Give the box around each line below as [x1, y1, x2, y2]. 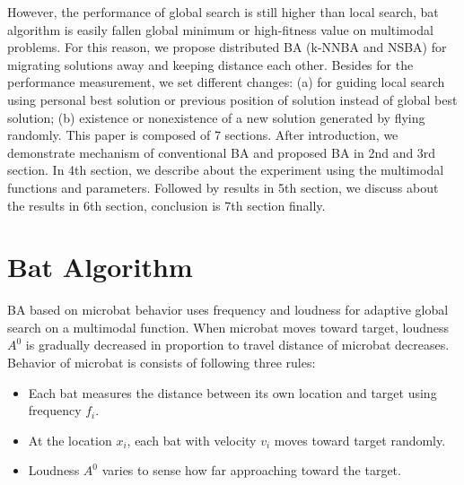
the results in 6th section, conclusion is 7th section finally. [7, 195, 326, 214]
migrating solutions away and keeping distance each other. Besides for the [7, 55, 414, 74]
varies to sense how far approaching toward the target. [101, 461, 401, 480]
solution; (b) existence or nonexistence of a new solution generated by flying [7, 108, 425, 126]
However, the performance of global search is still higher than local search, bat [7, 3, 439, 21]
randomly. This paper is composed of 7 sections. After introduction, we [7, 126, 398, 144]
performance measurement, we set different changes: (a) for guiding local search [7, 73, 445, 91]
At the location [28, 430, 112, 449]
